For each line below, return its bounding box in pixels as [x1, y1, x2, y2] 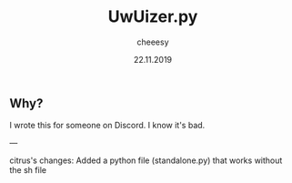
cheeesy [136, 36, 170, 47]
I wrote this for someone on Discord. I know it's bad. [9, 120, 206, 131]
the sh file [9, 165, 47, 176]
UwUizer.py [107, 6, 198, 27]
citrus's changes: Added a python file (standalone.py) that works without [9, 155, 283, 166]
